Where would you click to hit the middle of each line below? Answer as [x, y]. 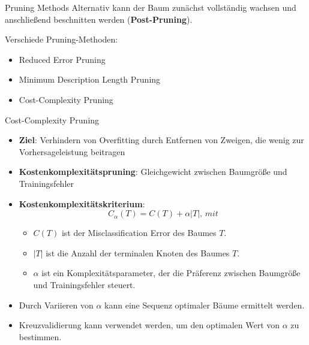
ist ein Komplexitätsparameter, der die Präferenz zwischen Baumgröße [171, 273]
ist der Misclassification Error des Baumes [139, 233]
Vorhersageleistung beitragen [72, 151]
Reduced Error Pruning [62, 59]
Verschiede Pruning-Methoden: [61, 39]
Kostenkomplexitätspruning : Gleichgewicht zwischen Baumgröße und [153, 172]
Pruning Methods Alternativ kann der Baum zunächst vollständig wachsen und [151, 7]
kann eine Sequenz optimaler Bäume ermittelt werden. [205, 305]
